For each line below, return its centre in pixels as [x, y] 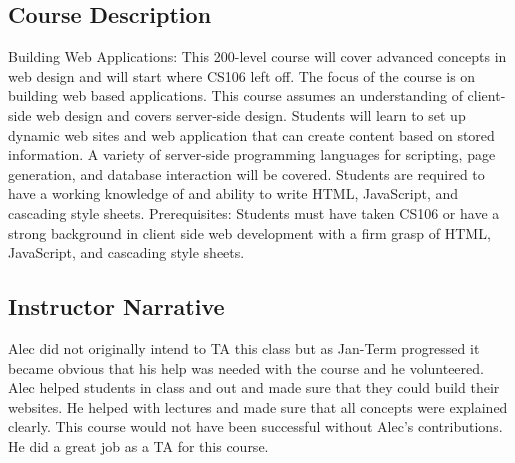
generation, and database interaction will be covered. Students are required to [246, 173]
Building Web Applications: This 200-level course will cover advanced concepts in [257, 56]
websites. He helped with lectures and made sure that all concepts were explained [258, 406]
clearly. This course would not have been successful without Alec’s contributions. [255, 426]
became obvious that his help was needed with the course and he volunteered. [246, 367]
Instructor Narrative [116, 306]
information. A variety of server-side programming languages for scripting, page [252, 154]
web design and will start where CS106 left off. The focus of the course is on [242, 75]
